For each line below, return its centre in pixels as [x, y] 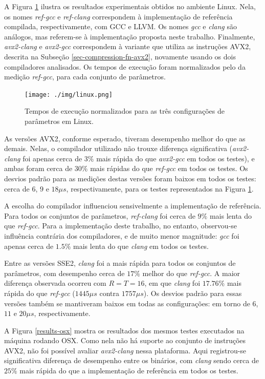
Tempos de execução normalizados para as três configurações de [125, 111]
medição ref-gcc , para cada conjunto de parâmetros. [85, 77]
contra [109, 293]
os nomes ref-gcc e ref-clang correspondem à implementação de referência [118, 16]
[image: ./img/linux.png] [69, 94]
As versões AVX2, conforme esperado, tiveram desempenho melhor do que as [125, 138]
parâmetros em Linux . [59, 121]
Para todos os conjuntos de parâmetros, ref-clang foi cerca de [100, 215]
